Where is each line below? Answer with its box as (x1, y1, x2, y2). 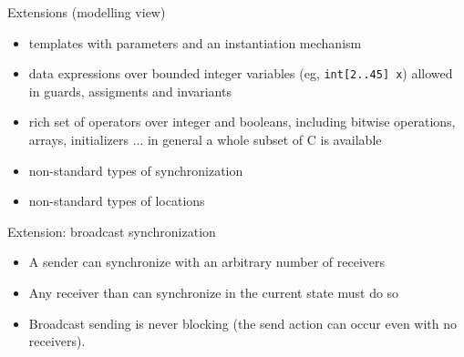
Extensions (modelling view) (7, 3, 166, 21)
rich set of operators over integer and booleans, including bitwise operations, (28, 112, 456, 131)
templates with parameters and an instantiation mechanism (28, 33, 362, 52)
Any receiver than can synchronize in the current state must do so (28, 283, 399, 301)
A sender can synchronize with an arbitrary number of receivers (28, 252, 386, 271)
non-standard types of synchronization (28, 160, 243, 179)
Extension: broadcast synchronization (7, 221, 216, 240)
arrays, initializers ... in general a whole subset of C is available (28, 130, 382, 149)
